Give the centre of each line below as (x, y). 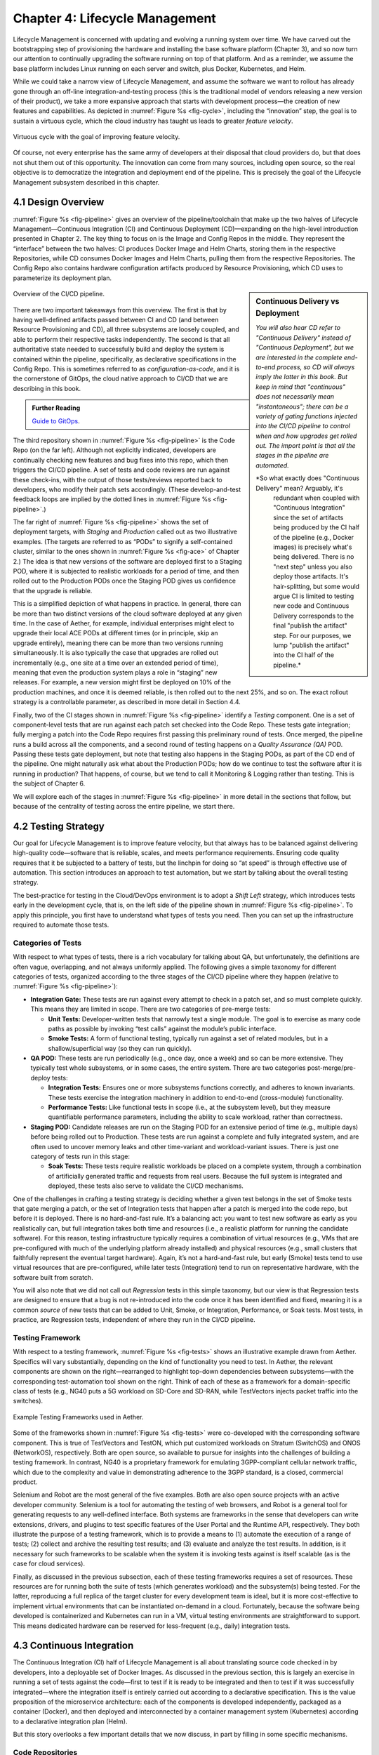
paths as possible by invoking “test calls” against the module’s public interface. (162, 1028)
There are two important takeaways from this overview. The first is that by (120, 310)
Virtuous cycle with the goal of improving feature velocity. (97, 137)
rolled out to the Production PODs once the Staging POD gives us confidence (125, 581)
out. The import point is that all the (306, 446)
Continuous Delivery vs (298, 302)
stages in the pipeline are (292, 456)
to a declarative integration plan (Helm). (70, 1721)
